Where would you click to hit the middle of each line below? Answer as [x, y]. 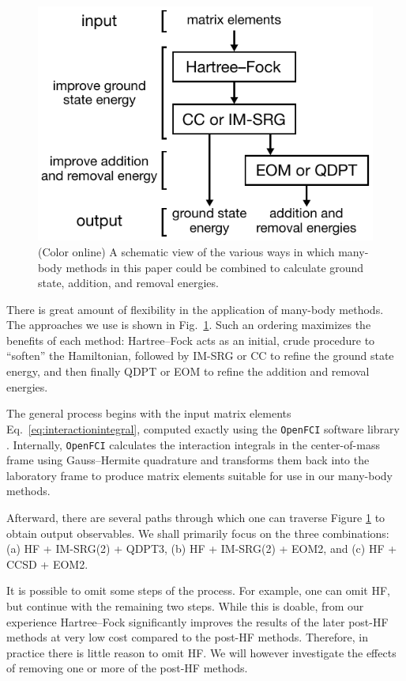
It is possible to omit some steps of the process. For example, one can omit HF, [198, 590]
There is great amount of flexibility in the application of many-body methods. [195, 309]
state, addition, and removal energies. [128, 283]
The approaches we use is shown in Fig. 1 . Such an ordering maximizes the [189, 325]
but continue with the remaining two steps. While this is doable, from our [185, 605]
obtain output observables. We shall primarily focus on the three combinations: [198, 533]
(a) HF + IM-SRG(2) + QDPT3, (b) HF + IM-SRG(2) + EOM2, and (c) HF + [202, 549]
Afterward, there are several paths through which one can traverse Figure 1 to [196, 517]
